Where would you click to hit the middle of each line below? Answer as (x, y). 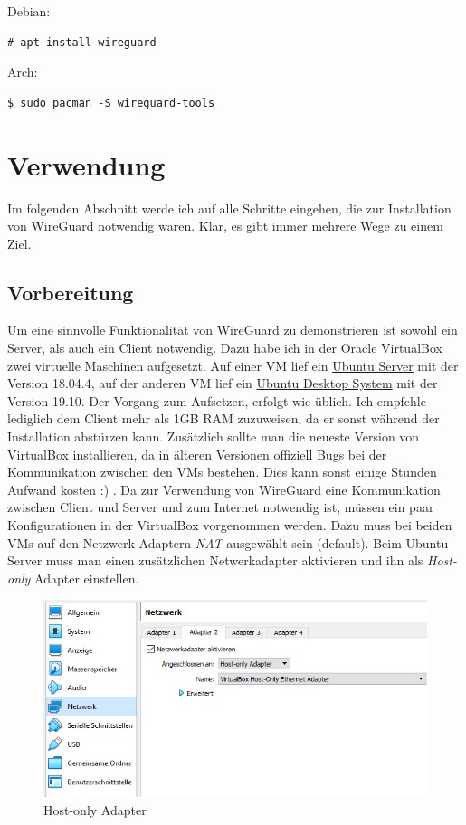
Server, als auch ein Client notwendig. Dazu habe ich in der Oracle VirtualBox (225, 348)
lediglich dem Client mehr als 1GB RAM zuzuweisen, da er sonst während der (223, 418)
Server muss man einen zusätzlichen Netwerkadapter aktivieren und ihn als (215, 560)
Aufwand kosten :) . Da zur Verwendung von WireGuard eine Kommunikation (224, 489)
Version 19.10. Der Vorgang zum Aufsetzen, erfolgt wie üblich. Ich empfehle (217, 400)
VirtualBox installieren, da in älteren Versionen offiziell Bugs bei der (197, 454)
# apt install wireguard (82, 42)
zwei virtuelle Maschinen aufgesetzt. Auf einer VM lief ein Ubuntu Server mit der (233, 365)
